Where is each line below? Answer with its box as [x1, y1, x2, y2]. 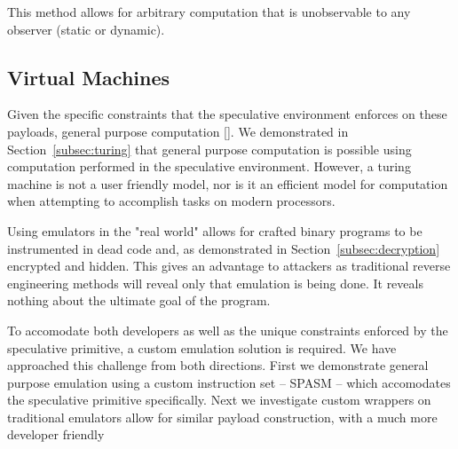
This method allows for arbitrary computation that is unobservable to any [7, 3, 411, 20]
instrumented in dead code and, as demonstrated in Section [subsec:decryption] [7, 239, 440, 257]
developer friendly [7, 425, 105, 444]
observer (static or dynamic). [7, 20, 165, 38]
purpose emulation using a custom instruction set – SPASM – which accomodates [7, 373, 451, 391]
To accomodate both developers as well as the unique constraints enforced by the [7, 320, 448, 339]
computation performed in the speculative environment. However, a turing [7, 157, 411, 176]
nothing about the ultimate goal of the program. [7, 291, 271, 310]
